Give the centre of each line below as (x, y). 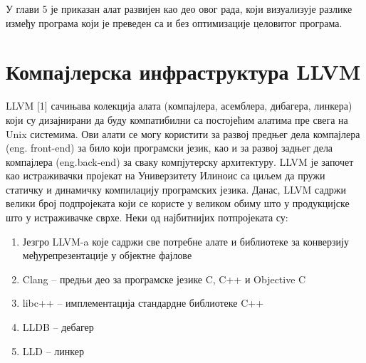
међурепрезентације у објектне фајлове (107, 255)
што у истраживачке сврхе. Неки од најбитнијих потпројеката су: (147, 217)
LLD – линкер (53, 351)
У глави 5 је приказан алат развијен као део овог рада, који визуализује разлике (179, 9)
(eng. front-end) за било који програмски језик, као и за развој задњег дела (169, 148)
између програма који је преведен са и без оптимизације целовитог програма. (174, 22)
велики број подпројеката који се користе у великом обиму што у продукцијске (178, 203)
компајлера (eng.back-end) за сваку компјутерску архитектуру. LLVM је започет (180, 161)
